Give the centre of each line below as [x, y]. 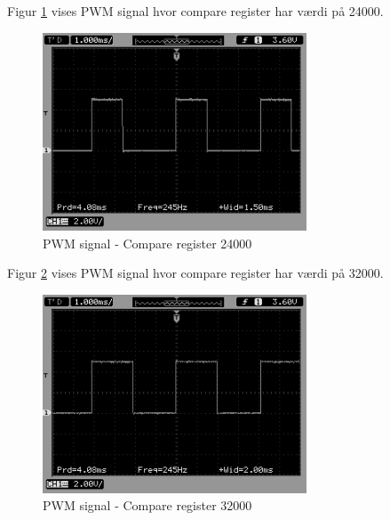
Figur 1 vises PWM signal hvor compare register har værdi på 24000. [195, 11]
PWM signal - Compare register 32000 [147, 505]
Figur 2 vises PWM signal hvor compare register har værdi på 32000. [195, 273]
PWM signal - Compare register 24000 [147, 243]
